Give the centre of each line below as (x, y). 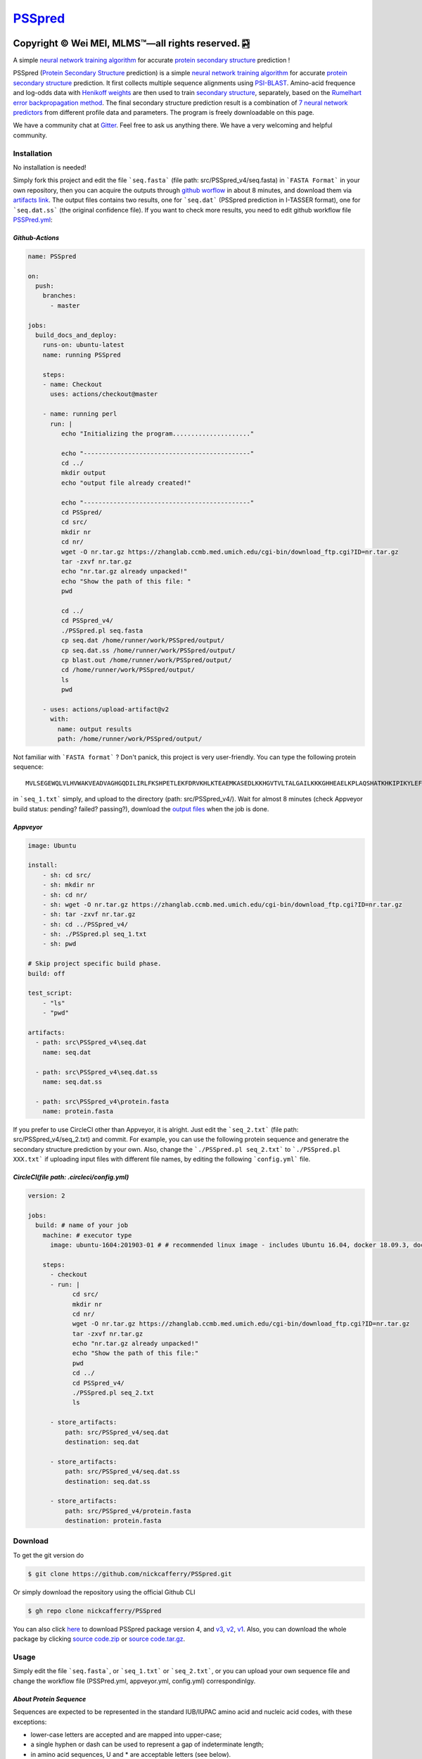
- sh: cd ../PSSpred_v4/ (85, 924)
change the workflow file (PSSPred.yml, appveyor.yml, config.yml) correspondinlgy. (134, 1681)
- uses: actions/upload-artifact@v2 (105, 709)
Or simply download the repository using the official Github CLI (104, 1592)
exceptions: (30, 1722)
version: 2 (46, 1196)
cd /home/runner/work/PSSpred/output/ (128, 670)
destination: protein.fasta (113, 1521)
